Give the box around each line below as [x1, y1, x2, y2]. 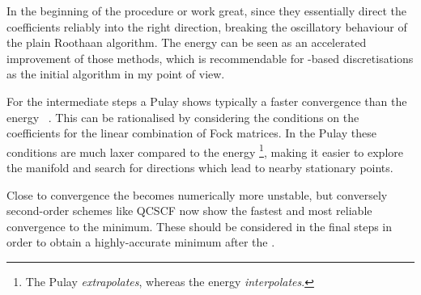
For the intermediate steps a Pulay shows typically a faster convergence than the [6, 92, 407, 109]
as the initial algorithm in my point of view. [6, 65, 225, 82]
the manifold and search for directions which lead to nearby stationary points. [6, 159, 393, 175]
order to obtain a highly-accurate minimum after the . [6, 234, 275, 251]
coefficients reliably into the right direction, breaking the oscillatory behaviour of [6, 18, 407, 35]
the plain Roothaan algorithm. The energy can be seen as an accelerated [6, 34, 367, 51]
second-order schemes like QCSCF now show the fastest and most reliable [6, 202, 372, 219]
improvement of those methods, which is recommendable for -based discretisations [6, 49, 414, 66]
